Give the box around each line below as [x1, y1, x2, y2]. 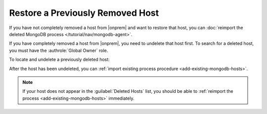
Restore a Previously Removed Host [9, 7, 159, 18]
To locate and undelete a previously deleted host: [9, 57, 110, 63]
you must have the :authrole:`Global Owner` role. [9, 47, 108, 53]
